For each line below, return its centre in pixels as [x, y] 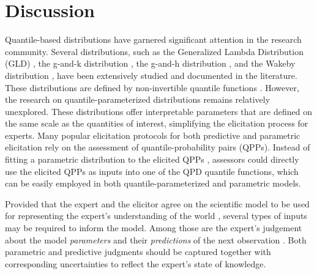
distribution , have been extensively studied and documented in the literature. [151, 75]
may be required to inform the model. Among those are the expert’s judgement [154, 228]
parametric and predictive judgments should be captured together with [138, 252]
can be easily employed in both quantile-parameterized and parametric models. [153, 183]
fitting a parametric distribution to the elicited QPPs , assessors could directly [152, 159]
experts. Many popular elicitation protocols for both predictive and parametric [153, 135]
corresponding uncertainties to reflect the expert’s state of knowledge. [136, 263]
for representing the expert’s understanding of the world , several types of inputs [156, 216]
